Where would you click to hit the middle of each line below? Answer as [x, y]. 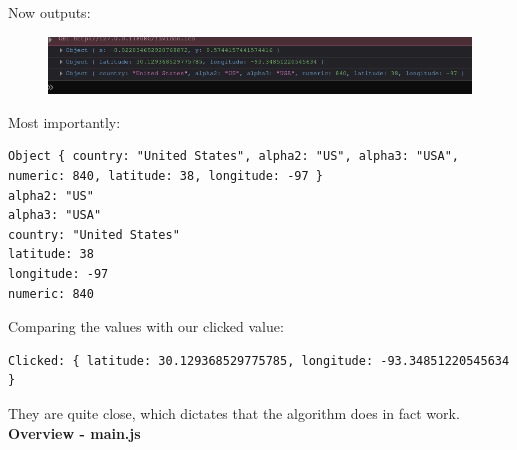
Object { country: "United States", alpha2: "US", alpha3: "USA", [234, 156]
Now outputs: [49, 12]
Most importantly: [64, 121]
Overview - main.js [74, 432]
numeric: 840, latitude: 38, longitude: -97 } [165, 175]
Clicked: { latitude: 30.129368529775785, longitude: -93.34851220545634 [259, 360]
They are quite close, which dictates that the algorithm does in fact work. [234, 412]
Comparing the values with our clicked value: [146, 326]
